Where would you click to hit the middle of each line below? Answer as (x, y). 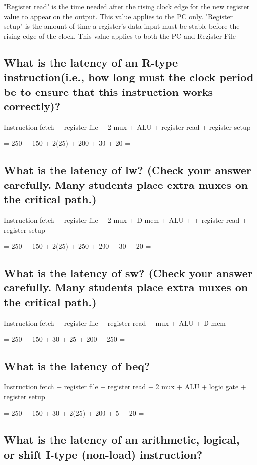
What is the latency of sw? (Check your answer (128, 273)
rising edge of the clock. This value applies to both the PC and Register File (120, 35)
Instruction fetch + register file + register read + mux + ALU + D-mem (115, 322)
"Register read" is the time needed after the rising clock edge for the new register (127, 6)
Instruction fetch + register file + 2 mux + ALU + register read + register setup (127, 126)
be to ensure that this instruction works (109, 91)
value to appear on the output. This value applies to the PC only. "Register (119, 16)
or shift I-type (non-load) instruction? (103, 454)
